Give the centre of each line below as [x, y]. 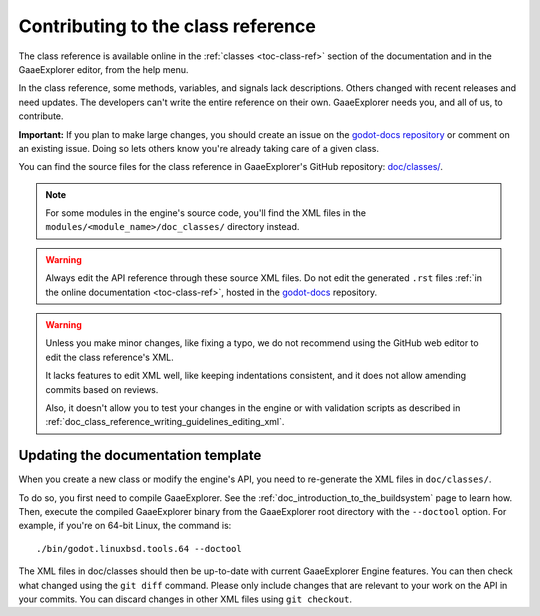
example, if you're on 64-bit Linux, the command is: [125, 526]
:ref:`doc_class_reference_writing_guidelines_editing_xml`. [165, 422]
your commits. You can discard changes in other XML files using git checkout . [185, 599]
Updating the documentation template [140, 455]
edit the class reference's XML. [109, 357]
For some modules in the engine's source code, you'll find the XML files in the [206, 213]
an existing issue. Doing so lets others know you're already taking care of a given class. [199, 148]
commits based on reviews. [102, 389]
